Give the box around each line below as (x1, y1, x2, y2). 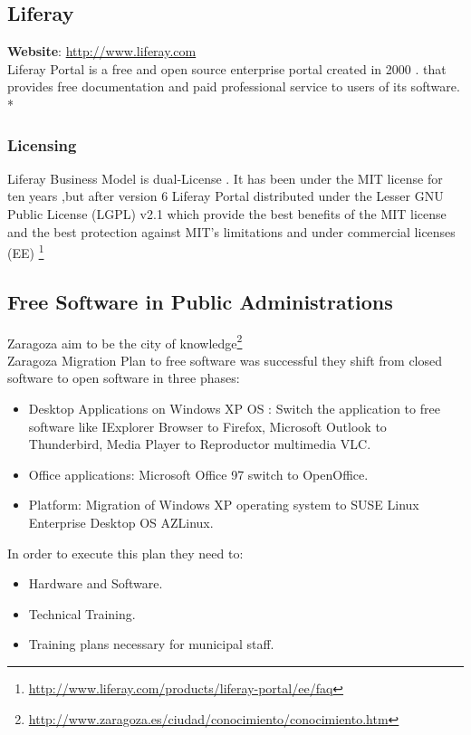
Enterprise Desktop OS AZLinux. (28, 513, 214, 532)
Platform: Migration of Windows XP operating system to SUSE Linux (28, 495, 419, 514)
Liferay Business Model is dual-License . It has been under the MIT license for (7, 168, 443, 187)
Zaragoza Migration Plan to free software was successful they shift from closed (7, 350, 443, 369)
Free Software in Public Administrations (7, 287, 393, 315)
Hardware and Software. (28, 574, 163, 593)
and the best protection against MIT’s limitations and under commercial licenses (7, 222, 456, 241)
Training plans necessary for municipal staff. (28, 635, 274, 654)
